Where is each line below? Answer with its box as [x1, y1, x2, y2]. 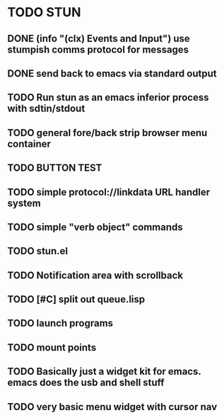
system [7, 197, 41, 209]
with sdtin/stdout [7, 103, 86, 115]
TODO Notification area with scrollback [7, 269, 184, 281]
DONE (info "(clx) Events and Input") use [7, 33, 191, 45]
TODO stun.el [7, 245, 69, 257]
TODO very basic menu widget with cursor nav [7, 401, 218, 413]
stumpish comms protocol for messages [7, 43, 189, 55]
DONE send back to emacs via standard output [7, 67, 217, 79]
